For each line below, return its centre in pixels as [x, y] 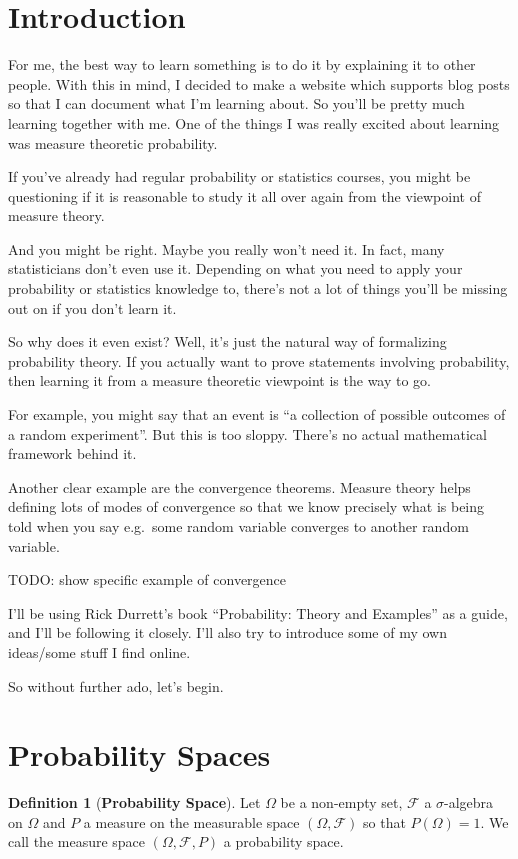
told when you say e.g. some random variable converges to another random [238, 526]
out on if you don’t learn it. [92, 307]
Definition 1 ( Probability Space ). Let [134, 802]
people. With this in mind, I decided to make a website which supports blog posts [259, 83]
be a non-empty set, [341, 802]
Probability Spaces [139, 754]
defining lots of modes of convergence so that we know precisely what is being [246, 506]
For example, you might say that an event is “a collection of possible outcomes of [257, 414]
